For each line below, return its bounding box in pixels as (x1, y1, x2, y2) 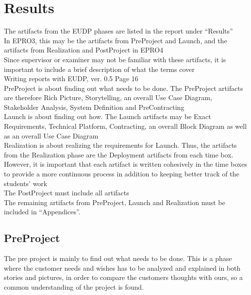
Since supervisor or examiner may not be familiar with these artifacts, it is (4, 54, 226, 64)
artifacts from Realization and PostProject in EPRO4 (4, 45, 164, 55)
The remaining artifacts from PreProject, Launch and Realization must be (4, 197, 225, 207)
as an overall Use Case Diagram (4, 130, 99, 140)
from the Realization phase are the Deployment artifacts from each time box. (4, 149, 234, 159)
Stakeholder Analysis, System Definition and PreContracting (4, 102, 184, 112)
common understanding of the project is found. (4, 281, 144, 292)
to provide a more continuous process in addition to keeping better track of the (4, 169, 239, 179)
